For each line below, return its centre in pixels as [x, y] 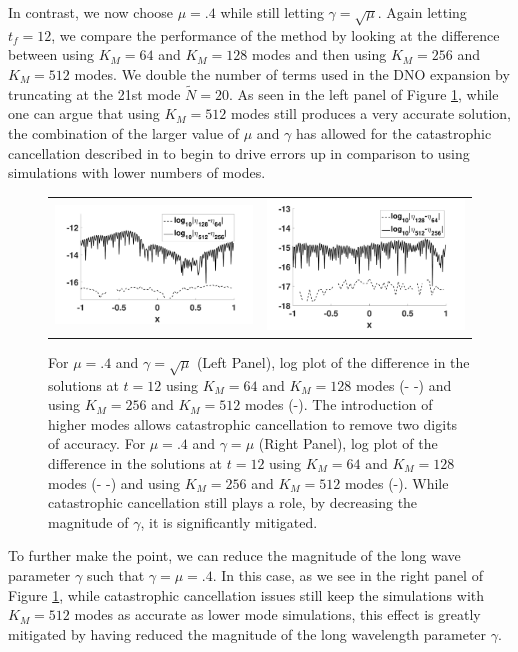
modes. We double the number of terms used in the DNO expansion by [292, 73]
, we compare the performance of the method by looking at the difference [275, 34]
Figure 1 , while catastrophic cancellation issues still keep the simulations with [246, 594]
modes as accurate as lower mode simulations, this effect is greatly [277, 614]
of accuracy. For [97, 443]
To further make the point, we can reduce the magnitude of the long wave [234, 555]
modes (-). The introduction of [338, 404]
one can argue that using [84, 113]
